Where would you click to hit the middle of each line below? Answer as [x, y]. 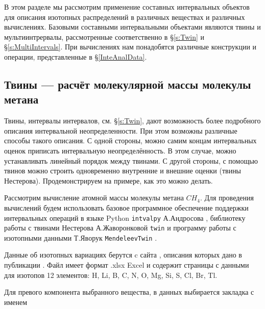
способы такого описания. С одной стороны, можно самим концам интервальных [130, 140]
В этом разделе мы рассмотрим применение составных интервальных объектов [127, 7]
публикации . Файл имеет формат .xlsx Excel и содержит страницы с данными [127, 265]
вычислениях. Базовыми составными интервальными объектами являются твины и [132, 27]
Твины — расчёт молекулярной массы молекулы [128, 84]
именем [16, 302]
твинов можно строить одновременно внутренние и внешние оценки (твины [123, 171]
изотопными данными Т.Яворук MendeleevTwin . [81, 237]
